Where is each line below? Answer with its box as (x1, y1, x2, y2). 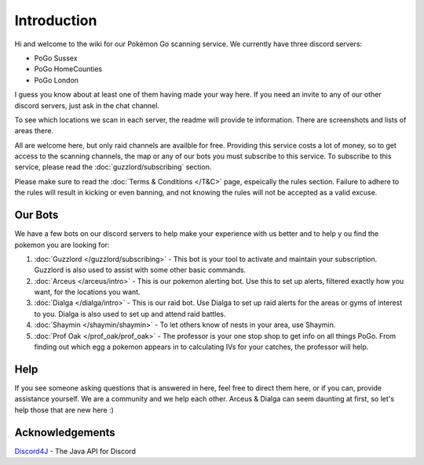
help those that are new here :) (14, 405, 114, 415)
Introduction (14, 12, 97, 29)
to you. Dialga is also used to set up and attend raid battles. (34, 309, 227, 318)
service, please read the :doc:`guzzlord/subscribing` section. (14, 162, 212, 172)
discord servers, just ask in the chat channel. (14, 100, 160, 110)
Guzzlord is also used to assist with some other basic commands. (34, 265, 247, 274)
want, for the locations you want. (34, 287, 141, 297)
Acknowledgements (14, 426, 115, 439)
